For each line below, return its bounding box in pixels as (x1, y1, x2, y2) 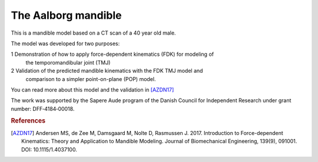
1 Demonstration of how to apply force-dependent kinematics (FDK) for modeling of (11, 50, 214, 58)
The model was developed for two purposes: (11, 40, 120, 47)
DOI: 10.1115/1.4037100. (21, 146, 78, 153)
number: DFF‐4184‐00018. (11, 105, 75, 112)
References (11, 117, 46, 125)
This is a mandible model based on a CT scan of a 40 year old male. (11, 29, 176, 36)
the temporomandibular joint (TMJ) (25, 59, 111, 66)
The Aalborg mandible (11, 9, 122, 22)
